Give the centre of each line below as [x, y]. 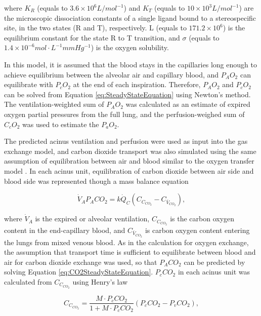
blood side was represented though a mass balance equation [96, 181]
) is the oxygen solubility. [130, 47]
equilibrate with [29, 84]
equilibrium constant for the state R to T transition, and [92, 37]
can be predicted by [214, 262]
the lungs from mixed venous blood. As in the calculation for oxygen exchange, [126, 242]
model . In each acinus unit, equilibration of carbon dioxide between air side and [129, 170]
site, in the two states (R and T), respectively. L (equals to [95, 28]
